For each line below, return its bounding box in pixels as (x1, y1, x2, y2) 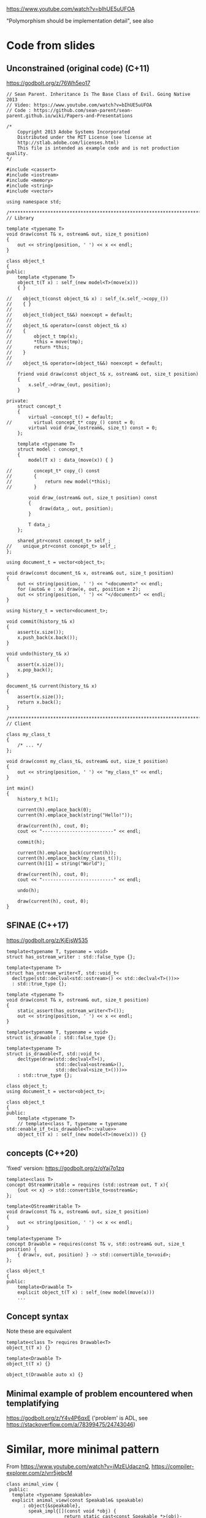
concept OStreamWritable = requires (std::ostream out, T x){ (6, 1182, 169, 1188)
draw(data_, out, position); (39, 505, 114, 512)
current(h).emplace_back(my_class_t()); (17, 855, 122, 861)
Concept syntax (6, 1311, 69, 1322)
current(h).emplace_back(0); (17, 807, 92, 813)
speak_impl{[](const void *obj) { (28, 1508, 116, 1514)
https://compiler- (151, 1463, 194, 1470)
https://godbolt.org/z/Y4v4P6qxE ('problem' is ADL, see (6, 1414, 148, 1422)
